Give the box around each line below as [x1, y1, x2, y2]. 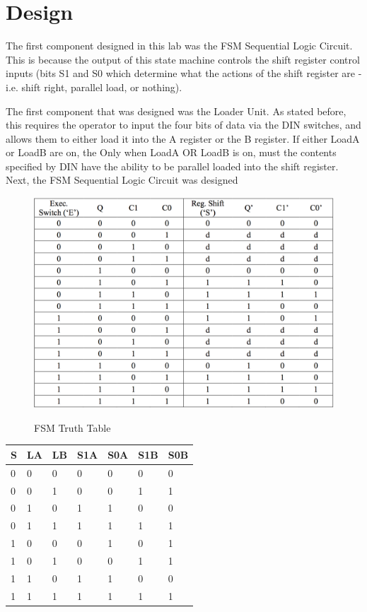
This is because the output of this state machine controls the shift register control [6, 52, 360, 66]
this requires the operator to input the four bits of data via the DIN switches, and [6, 117, 361, 132]
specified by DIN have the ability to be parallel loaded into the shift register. [6, 158, 339, 173]
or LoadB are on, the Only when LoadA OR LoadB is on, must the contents [6, 145, 337, 160]
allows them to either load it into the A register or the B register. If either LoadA [6, 131, 360, 146]
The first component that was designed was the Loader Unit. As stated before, [6, 103, 346, 118]
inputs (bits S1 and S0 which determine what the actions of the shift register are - [6, 66, 362, 81]
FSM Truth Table [34, 420, 111, 435]
